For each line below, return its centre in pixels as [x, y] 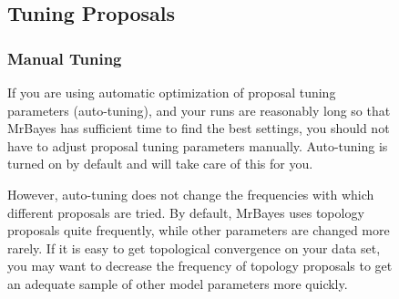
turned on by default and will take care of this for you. [160, 164]
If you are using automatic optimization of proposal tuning [172, 92]
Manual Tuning [65, 58]
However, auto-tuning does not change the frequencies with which [191, 194]
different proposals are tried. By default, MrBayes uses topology [186, 212]
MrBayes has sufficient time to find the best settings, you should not [199, 128]
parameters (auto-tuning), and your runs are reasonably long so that [199, 110]
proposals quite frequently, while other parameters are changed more [199, 230]
